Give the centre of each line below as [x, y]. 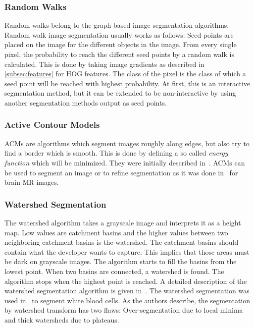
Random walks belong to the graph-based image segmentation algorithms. [117, 25]
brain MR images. [32, 182]
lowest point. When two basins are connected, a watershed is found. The [114, 271]
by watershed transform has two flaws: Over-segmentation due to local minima [124, 310]
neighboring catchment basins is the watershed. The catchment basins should [122, 242]
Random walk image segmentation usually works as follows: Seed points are [119, 34]
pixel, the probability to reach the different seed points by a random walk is [119, 54]
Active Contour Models [52, 125]
